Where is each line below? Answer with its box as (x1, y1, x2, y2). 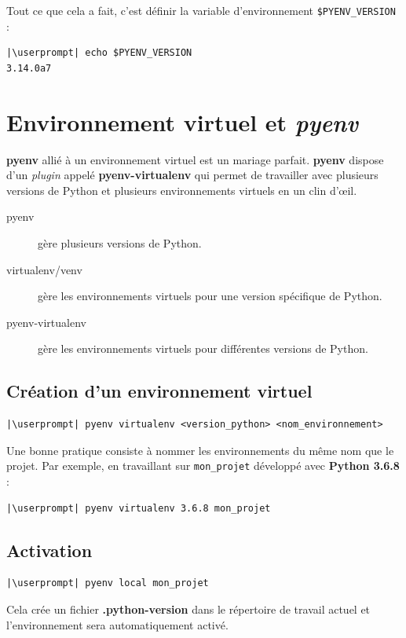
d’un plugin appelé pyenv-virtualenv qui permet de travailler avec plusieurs (6, 167, 379, 183)
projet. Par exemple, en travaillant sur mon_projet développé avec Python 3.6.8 (6, 457, 400, 474)
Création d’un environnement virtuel (6, 379, 313, 403)
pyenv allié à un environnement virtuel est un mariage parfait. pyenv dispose (6, 151, 384, 167)
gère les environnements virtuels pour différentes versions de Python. (38, 340, 368, 357)
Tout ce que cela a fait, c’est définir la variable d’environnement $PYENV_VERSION (6, 2, 396, 18)
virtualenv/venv (6, 261, 82, 277)
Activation (6, 537, 93, 562)
